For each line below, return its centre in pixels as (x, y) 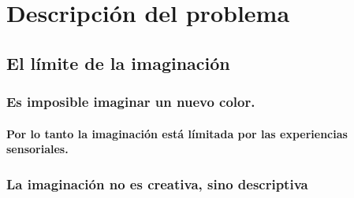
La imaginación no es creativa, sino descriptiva (157, 183)
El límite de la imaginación (118, 62)
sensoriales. (37, 149)
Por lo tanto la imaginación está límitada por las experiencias (177, 133)
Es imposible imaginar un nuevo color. (131, 102)
